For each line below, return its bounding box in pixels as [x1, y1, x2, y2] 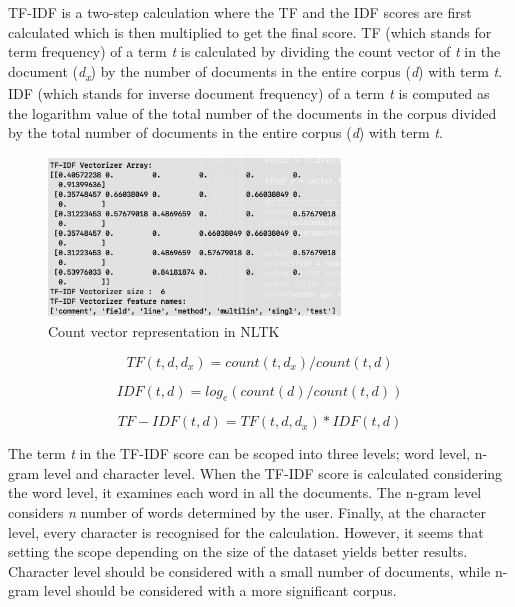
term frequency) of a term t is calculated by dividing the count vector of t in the [8, 41, 501, 62]
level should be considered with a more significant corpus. [43, 580, 397, 601]
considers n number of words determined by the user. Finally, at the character [8, 502, 487, 523]
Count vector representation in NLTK [48, 320, 280, 341]
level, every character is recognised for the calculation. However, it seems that [8, 521, 484, 542]
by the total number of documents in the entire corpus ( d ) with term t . [8, 122, 443, 143]
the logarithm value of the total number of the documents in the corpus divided [8, 102, 497, 123]
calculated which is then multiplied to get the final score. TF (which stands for [8, 21, 492, 42]
